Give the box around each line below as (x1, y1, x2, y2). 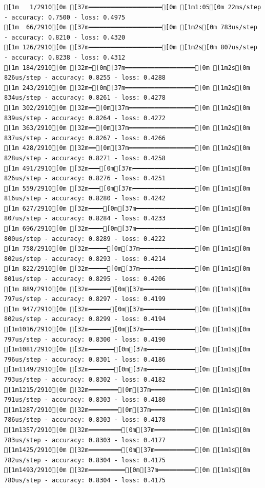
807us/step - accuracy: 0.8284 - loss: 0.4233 (4, 215, 166, 222)
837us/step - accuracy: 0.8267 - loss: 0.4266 (4, 134, 166, 142)
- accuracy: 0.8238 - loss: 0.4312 (4, 53, 126, 61)
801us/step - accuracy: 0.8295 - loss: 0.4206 (4, 275, 166, 283)
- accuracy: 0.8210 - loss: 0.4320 (4, 33, 126, 41)
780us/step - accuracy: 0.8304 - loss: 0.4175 (4, 476, 166, 484)
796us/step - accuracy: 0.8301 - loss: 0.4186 (4, 355, 166, 363)
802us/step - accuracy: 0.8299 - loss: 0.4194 (4, 315, 166, 323)
